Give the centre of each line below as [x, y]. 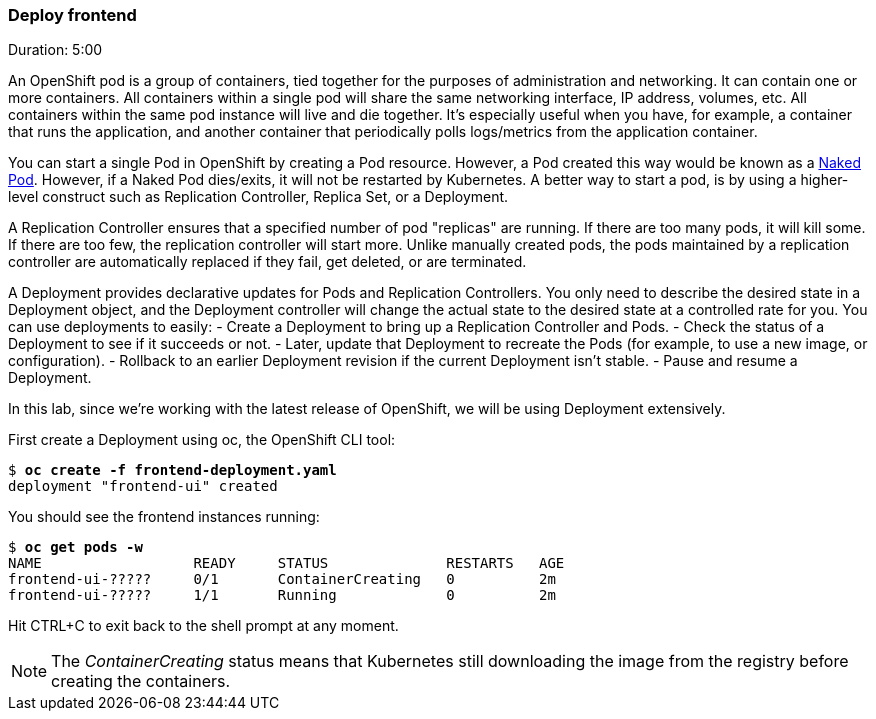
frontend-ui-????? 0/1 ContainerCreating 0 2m [282, 579]
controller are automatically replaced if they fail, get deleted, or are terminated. [267, 262]
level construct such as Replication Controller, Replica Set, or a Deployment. [258, 197]
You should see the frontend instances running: [164, 517]
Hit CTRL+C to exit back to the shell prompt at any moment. [203, 626]
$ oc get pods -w [75, 547]
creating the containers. [141, 681]
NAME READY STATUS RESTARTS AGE [286, 563]
